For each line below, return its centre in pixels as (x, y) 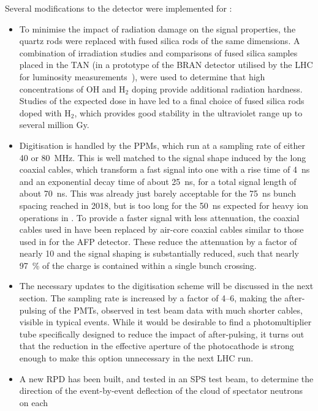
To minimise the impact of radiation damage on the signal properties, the (157, 28)
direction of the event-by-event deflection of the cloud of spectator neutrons (161, 390)
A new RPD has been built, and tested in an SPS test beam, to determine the (166, 378)
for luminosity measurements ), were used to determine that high (142, 76)
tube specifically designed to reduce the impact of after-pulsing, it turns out (162, 334)
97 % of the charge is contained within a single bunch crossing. (138, 265)
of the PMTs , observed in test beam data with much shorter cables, (176, 310)
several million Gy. (54, 125)
